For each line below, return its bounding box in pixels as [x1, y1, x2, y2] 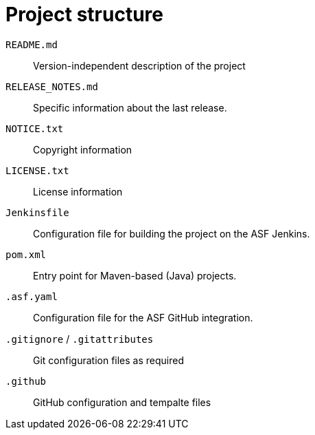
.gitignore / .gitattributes [5, 332, 154, 345]
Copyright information [33, 143, 132, 156]
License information [33, 185, 123, 198]
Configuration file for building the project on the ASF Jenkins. [33, 227, 310, 240]
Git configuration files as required [33, 354, 185, 366]
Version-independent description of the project [33, 59, 246, 72]
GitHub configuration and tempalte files [33, 396, 211, 408]
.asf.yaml [5, 290, 58, 302]
